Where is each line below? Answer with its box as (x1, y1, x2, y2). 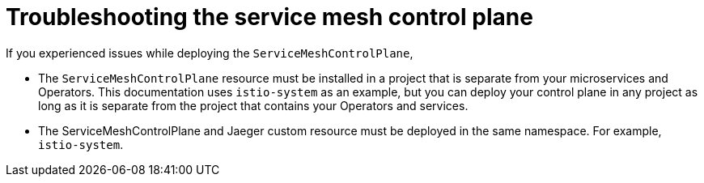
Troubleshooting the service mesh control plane (6, 3, 533, 31)
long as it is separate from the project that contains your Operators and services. (38, 98, 469, 113)
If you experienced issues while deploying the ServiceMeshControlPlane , (6, 45, 413, 60)
